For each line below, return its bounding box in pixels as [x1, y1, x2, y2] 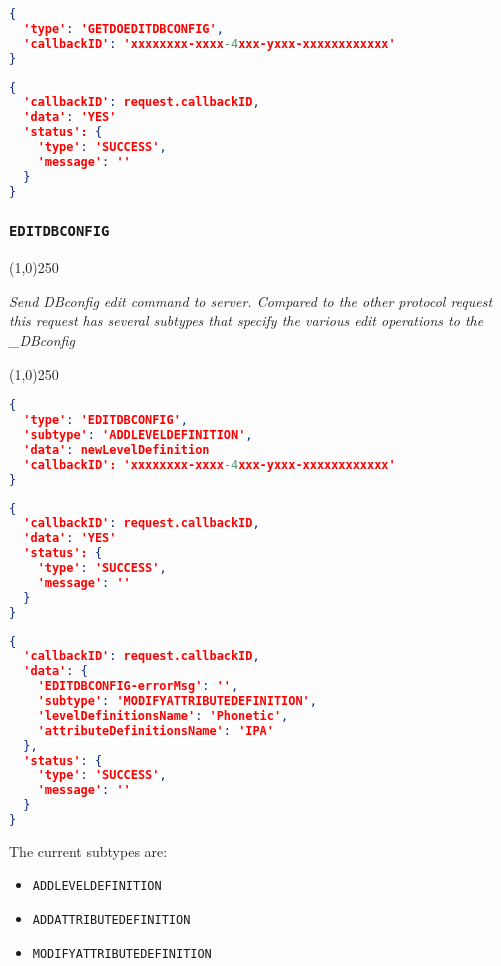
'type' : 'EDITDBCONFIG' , [23, 413, 189, 428]
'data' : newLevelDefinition [23, 442, 210, 457]
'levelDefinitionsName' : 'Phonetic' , [37, 708, 289, 723]
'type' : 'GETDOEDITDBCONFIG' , [23, 21, 224, 36]
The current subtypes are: [9, 840, 168, 861]
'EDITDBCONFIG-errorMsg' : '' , [37, 679, 239, 694]
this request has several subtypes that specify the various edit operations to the [9, 310, 484, 331]
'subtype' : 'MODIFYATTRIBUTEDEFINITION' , [37, 694, 317, 708]
